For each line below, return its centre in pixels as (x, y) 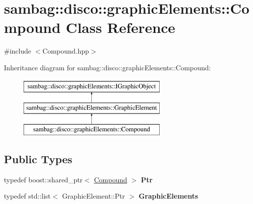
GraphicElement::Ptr (94, 196)
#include (18, 51)
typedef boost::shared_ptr (43, 179)
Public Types (38, 159)
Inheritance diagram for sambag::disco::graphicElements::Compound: (108, 67)
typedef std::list (28, 196)
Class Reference (121, 27)
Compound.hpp (66, 51)
